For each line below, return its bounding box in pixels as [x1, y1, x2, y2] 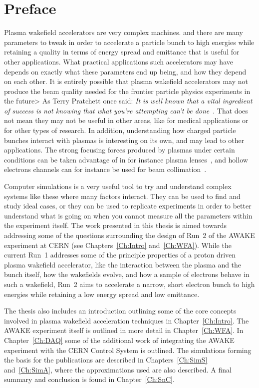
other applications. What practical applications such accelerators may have [4, 56, 233, 66]
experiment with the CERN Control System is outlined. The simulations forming [4, 344, 252, 355]
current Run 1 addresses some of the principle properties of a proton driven [4, 249, 236, 260]
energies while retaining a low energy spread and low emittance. [4, 288, 200, 299]
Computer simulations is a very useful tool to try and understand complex [4, 181, 232, 191]
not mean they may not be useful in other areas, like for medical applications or [4, 115, 249, 125]
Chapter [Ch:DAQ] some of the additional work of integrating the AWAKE [4, 334, 235, 345]
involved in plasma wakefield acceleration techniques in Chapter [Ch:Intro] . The [4, 315, 249, 325]
